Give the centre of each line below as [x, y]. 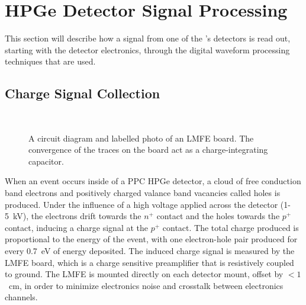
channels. [21, 297]
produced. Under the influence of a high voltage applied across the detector [141, 204]
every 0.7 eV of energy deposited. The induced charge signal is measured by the [150, 251]
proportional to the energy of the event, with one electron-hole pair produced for [151, 239]
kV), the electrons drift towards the [77, 216]
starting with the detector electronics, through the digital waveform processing [147, 49]
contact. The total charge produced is [231, 227]
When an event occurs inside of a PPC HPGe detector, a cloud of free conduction [153, 181]
